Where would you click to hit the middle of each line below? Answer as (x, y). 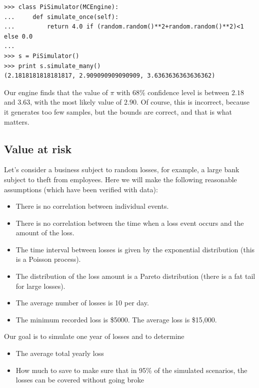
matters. (17, 121)
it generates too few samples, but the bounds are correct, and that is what (118, 111)
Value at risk (38, 148)
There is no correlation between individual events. (92, 206)
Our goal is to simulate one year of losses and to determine (94, 336)
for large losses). (40, 286)
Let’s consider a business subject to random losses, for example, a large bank (122, 169)
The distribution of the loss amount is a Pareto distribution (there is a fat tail (135, 276)
